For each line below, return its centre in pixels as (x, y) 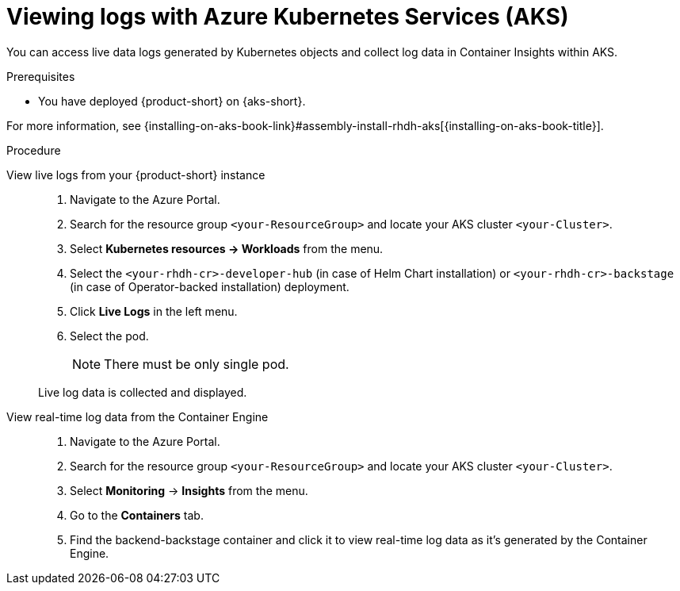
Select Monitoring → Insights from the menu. (189, 490)
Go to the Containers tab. (137, 515)
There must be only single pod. (197, 364)
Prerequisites (41, 76)
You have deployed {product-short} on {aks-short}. (172, 101)
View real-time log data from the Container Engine (138, 416)
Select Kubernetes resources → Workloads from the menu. (227, 248)
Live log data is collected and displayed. (143, 392)
